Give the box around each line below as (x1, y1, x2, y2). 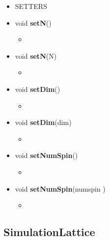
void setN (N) (15, 50, 57, 61)
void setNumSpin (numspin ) (15, 183, 106, 194)
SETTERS (15, 1, 47, 11)
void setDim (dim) (15, 117, 72, 127)
